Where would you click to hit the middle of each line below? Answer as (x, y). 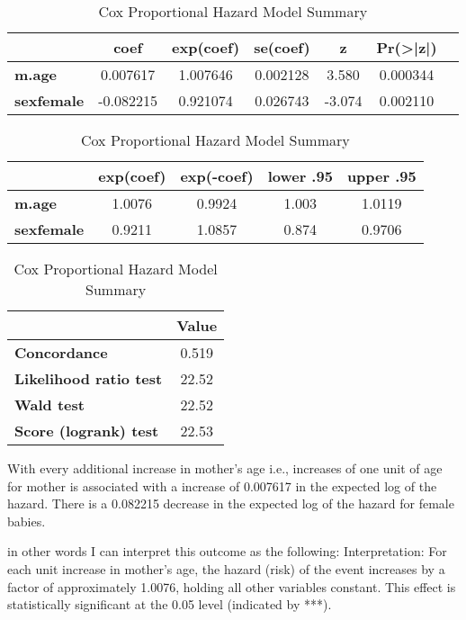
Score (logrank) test (87, 431)
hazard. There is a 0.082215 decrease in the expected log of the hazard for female (231, 503)
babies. (27, 521)
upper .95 (381, 176)
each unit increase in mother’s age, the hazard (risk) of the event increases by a (226, 568)
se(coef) (282, 47)
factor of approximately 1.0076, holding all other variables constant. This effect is (232, 586)
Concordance (61, 352)
